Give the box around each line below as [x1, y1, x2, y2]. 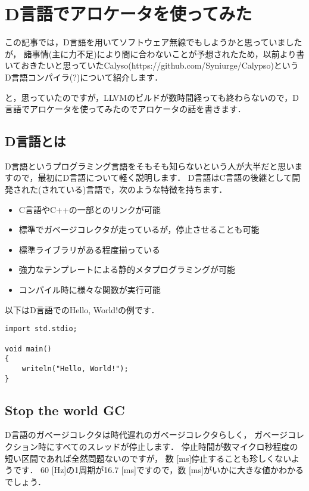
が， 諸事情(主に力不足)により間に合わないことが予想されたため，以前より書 [5, 47, 305, 60]
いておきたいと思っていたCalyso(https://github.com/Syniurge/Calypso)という [5, 59, 299, 72]
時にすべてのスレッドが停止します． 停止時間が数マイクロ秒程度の [38, 440, 298, 452]
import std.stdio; [5, 325, 77, 333]
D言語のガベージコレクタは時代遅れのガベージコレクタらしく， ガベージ [5, 428, 288, 441]
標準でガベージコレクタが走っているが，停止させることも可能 [18, 223, 260, 236]
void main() [5, 344, 52, 353]
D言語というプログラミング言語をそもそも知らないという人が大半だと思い [5, 159, 295, 172]
